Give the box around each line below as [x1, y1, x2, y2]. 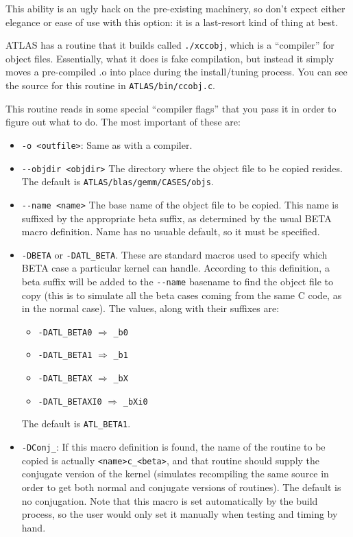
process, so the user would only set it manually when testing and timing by [21, 507, 338, 521]
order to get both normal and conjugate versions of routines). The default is [21, 479, 341, 494]
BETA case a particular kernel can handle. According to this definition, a [21, 261, 330, 275]
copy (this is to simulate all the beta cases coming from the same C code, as [21, 287, 342, 302]
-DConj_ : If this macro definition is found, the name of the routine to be [21, 440, 326, 454]
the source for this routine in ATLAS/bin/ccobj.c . [5, 78, 215, 93]
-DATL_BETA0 [38, 327, 93, 337]
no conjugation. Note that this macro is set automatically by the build [21, 493, 318, 508]
